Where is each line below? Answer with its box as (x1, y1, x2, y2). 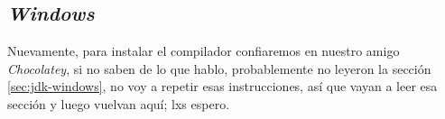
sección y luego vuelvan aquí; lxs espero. (7, 94, 230, 113)
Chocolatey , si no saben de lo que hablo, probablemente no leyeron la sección (7, 59, 431, 78)
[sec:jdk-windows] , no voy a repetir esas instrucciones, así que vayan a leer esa (7, 77, 438, 96)
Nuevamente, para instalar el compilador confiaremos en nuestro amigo (7, 41, 400, 60)
